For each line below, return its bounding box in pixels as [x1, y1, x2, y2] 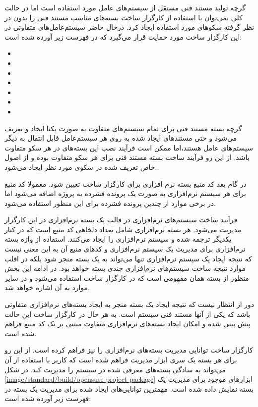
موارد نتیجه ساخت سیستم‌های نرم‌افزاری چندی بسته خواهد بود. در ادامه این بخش [4, 263, 246, 273]
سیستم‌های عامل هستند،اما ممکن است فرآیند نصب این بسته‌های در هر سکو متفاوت [4, 142, 253, 153]
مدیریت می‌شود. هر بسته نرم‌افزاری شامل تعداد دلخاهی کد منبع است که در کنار [4, 224, 242, 234]
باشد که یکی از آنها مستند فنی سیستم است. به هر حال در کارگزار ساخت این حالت [4, 308, 251, 319]
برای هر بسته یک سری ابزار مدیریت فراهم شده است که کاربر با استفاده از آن [4, 355, 237, 364]
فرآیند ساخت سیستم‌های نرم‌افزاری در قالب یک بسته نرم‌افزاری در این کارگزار [4, 214, 238, 225]
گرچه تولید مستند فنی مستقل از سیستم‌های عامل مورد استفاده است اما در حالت [4, 2, 246, 12]
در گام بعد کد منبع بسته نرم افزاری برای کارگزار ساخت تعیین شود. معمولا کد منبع [4, 178, 247, 189]
